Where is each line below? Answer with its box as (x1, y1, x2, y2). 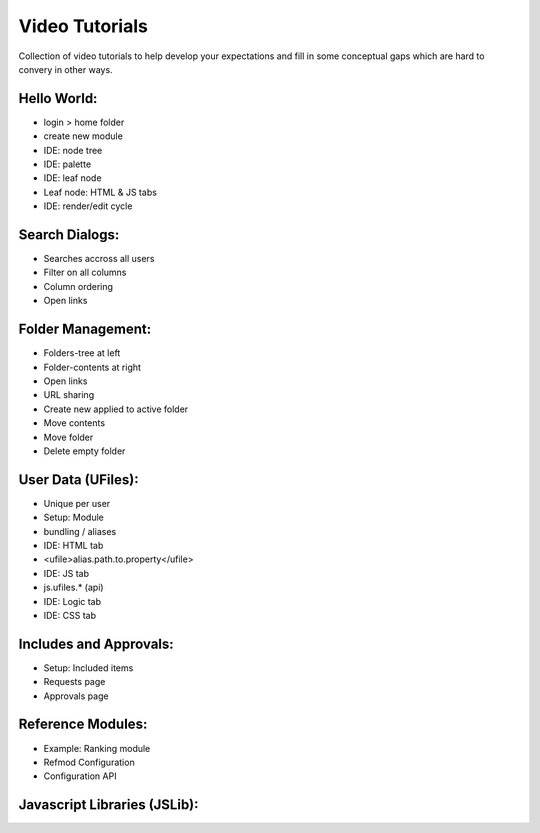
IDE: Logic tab (43, 595, 102, 607)
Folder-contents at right (43, 361, 142, 373)
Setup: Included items (43, 661, 134, 674)
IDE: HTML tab (43, 539, 104, 551)
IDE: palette (43, 158, 92, 170)
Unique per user (43, 497, 111, 509)
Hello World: (18, 90, 98, 107)
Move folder (43, 431, 94, 443)
